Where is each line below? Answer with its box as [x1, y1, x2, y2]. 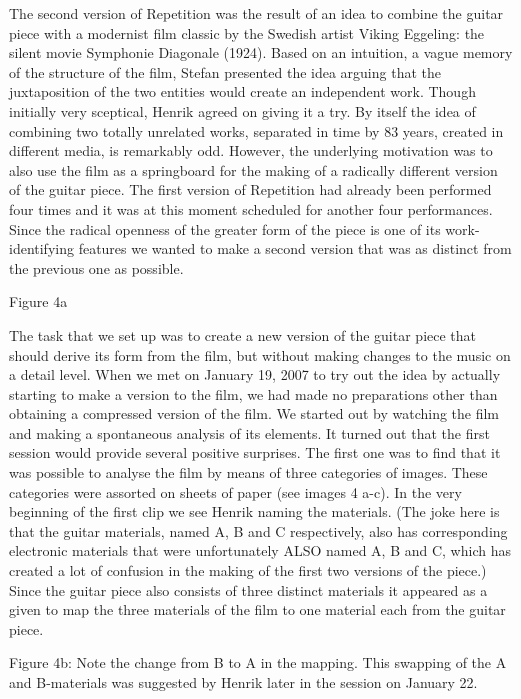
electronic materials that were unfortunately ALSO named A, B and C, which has [9, 540, 511, 561]
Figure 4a [9, 291, 68, 312]
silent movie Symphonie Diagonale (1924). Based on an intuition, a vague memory [9, 42, 513, 63]
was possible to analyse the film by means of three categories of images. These [9, 462, 488, 483]
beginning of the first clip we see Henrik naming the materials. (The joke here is [9, 501, 500, 522]
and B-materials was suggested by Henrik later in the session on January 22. [9, 672, 478, 692]
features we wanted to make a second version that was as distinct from [78, 238, 512, 259]
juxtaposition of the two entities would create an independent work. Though [9, 81, 476, 102]
